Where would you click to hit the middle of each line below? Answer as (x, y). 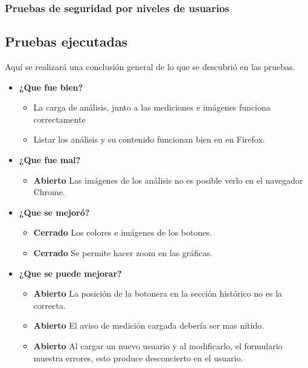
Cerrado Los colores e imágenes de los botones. (123, 232)
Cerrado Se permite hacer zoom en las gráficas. (123, 252)
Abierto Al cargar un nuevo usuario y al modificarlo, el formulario (158, 345)
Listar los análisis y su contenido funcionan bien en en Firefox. (149, 139)
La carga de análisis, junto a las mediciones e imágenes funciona (152, 107)
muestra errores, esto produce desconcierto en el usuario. (138, 357)
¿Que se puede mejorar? (70, 273)
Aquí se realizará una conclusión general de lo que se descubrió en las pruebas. (150, 67)
